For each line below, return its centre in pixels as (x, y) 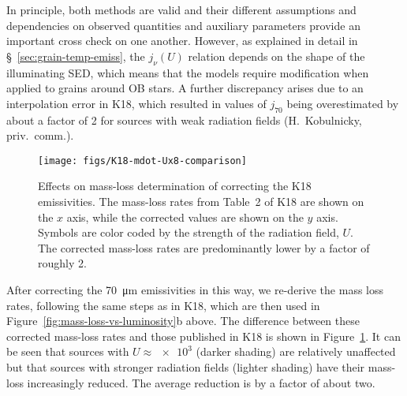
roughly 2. (62, 263)
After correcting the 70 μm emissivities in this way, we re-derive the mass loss (195, 289)
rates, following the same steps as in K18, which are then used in (163, 305)
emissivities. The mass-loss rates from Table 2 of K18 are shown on (201, 201)
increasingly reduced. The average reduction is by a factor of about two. (201, 382)
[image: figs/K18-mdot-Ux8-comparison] (142, 161)
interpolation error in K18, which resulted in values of (136, 103)
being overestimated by (343, 103)
